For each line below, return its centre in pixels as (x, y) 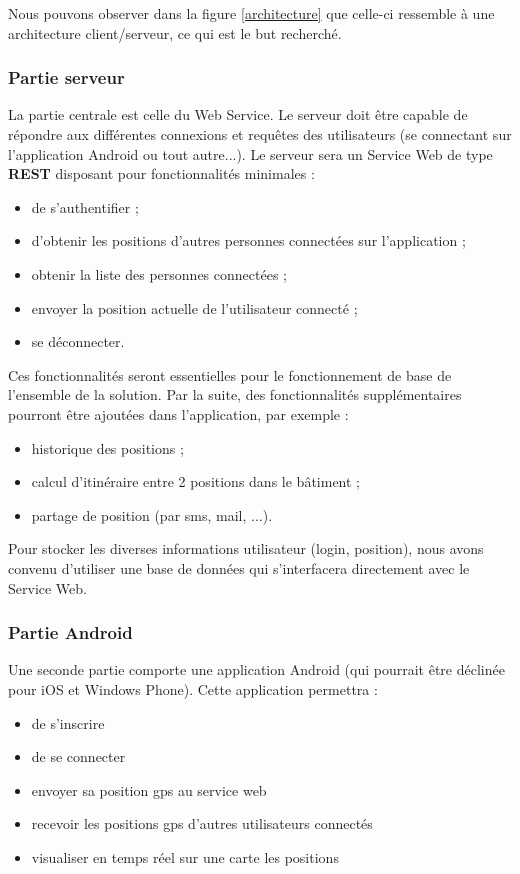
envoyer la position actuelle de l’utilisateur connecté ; (194, 307)
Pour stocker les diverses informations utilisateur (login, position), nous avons (246, 548)
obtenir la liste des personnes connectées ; (159, 273)
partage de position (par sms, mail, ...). (152, 514)
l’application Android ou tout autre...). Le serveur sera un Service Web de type (250, 153)
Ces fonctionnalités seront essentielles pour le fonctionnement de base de (230, 374)
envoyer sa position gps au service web (149, 789)
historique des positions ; (107, 447)
